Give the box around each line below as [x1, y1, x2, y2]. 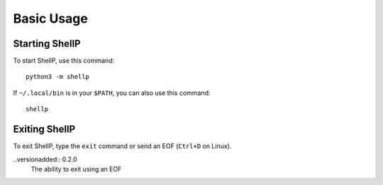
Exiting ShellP [13, 123, 76, 135]
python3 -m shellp [26, 73, 90, 81]
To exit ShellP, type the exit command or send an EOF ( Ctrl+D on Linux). [13, 142, 232, 150]
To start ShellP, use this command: [13, 57, 115, 65]
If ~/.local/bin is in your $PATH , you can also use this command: [13, 89, 211, 97]
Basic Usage [13, 11, 88, 26]
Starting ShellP [13, 38, 81, 50]
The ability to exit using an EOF [30, 164, 122, 173]
